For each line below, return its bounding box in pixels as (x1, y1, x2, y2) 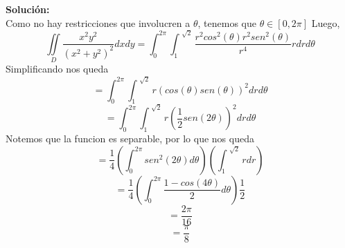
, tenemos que (197, 15, 256, 30)
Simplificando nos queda (6, 61, 109, 76)
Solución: (6, 2, 50, 16)
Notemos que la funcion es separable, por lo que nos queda (6, 131, 254, 145)
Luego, (311, 15, 340, 30)
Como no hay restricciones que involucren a (6, 15, 191, 30)
